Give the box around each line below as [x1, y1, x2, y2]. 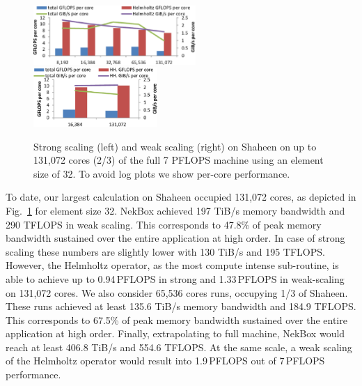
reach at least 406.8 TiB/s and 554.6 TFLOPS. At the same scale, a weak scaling [6, 339, 352, 354]
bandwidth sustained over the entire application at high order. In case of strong [6, 231, 345, 245]
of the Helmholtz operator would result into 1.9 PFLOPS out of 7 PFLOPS [6, 353, 325, 368]
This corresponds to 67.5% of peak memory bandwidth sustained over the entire [6, 312, 347, 327]
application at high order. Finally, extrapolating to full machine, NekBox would [6, 326, 345, 341]
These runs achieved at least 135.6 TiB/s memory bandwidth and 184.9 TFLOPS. [6, 299, 356, 314]
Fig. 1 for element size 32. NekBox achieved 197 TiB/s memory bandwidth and [6, 203, 345, 217]
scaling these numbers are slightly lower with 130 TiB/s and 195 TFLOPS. [6, 244, 325, 258]
